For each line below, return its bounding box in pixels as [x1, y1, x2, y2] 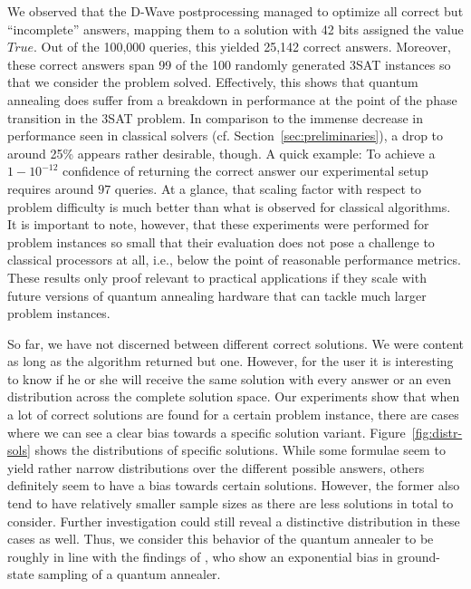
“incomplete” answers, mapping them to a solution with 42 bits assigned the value [7, 19, 464, 38]
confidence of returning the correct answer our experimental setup [62, 161, 428, 180]
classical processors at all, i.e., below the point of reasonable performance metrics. [7, 250, 461, 269]
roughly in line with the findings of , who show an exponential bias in [7, 546, 393, 565]
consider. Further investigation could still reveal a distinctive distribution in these [7, 511, 460, 530]
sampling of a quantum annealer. [38, 565, 221, 584]
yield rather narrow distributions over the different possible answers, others [7, 458, 425, 477]
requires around [7, 179, 94, 198]
